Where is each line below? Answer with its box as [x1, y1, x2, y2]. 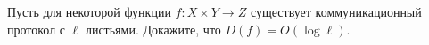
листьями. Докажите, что [85, 19, 221, 38]
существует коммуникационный [250, 3, 422, 20]
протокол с [7, 19, 66, 38]
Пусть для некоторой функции [7, 3, 171, 20]
